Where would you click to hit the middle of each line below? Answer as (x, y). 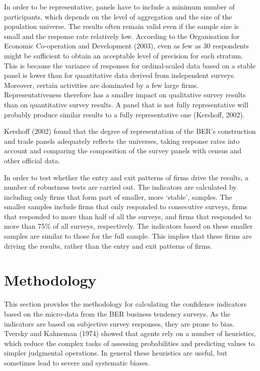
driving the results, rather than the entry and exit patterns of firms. (108, 245)
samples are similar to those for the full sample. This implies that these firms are (128, 236)
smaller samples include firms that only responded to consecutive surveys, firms (126, 206)
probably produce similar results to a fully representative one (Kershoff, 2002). (124, 114)
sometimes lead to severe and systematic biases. (77, 362)
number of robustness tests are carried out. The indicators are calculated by (120, 187)
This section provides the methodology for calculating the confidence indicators (125, 304)
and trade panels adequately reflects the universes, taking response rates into (122, 141)
